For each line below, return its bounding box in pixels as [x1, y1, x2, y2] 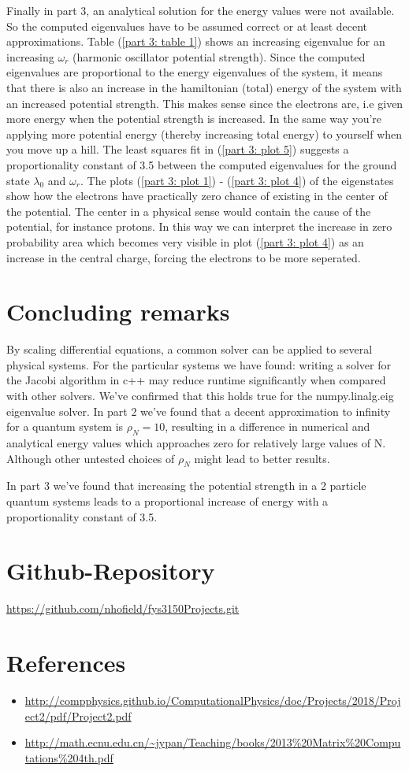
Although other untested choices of [6, 450, 175, 466]
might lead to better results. [194, 450, 330, 466]
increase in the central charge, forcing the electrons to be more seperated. [6, 249, 361, 265]
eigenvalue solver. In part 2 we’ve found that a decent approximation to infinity [6, 402, 391, 419]
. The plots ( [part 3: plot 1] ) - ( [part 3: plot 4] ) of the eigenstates [80, 172, 394, 188]
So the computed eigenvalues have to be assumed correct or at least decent [6, 17, 368, 34]
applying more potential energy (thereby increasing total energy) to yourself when [6, 125, 403, 142]
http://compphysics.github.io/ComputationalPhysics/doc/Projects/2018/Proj [24, 692, 401, 708]
